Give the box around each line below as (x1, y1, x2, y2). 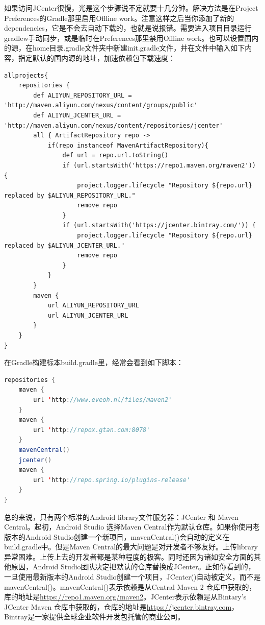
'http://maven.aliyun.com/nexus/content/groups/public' (4, 102, 198, 109)
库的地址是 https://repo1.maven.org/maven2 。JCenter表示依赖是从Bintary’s (4, 591, 247, 602)
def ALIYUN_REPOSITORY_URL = (33, 91, 132, 99)
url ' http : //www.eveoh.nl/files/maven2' (33, 396, 172, 403)
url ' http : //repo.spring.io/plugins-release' (33, 476, 191, 484)
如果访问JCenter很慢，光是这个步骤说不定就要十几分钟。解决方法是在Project (4, 3, 258, 13)
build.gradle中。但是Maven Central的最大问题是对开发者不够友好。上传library (4, 541, 258, 552)
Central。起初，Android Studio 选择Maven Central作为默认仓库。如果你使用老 (4, 521, 260, 532)
